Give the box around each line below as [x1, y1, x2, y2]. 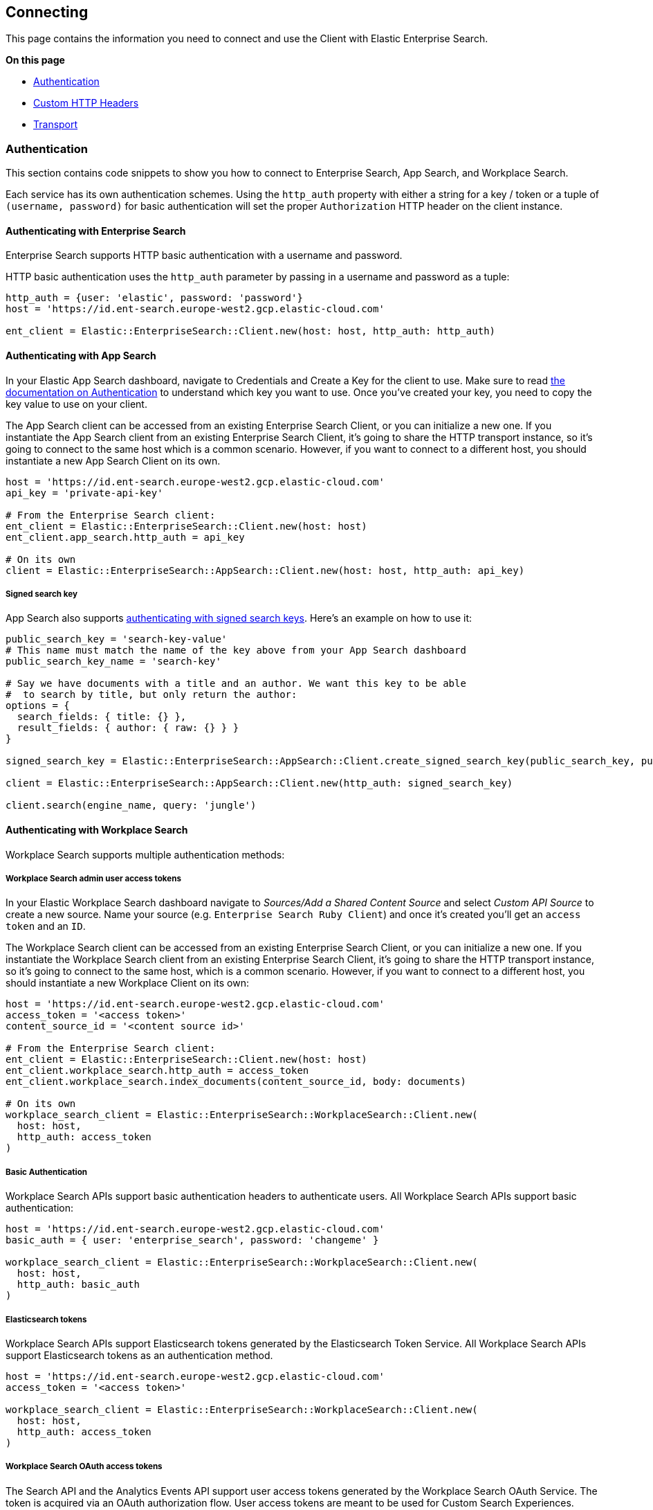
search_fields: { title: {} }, [17, 711, 187, 723]
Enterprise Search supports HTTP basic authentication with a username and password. [6, 249, 403, 262]
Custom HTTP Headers [33, 97, 139, 109]
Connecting [6, 3, 89, 21]
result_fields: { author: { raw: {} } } [17, 722, 239, 734]
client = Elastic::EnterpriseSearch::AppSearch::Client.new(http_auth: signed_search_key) [6, 778, 513, 789]
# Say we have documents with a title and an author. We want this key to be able [6, 678, 466, 690]
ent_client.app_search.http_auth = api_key [6, 531, 245, 543]
